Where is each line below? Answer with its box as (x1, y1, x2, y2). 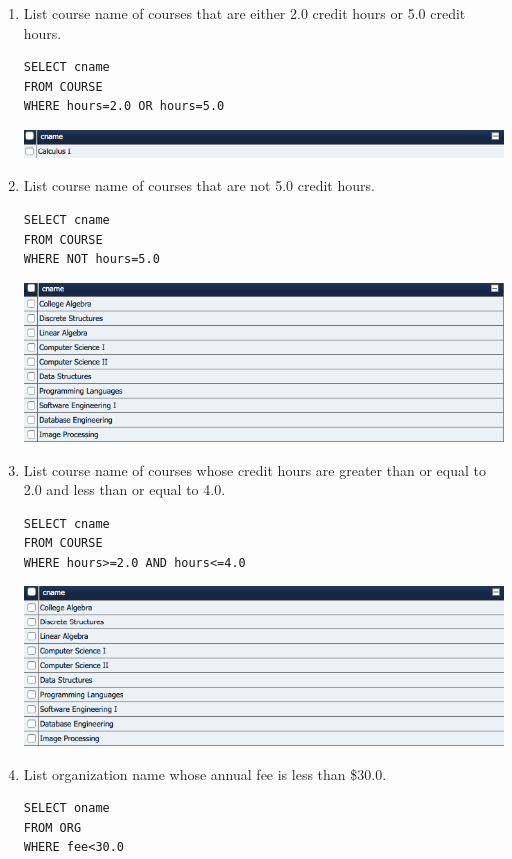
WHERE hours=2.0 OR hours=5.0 (23, 99, 225, 114)
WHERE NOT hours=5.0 (23, 252, 160, 267)
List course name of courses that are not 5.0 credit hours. (23, 175, 375, 196)
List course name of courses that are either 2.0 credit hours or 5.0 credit (23, 3, 466, 23)
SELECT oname (23, 801, 110, 816)
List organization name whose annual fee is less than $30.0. (23, 763, 387, 784)
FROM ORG (23, 820, 82, 835)
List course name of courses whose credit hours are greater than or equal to (23, 459, 486, 480)
